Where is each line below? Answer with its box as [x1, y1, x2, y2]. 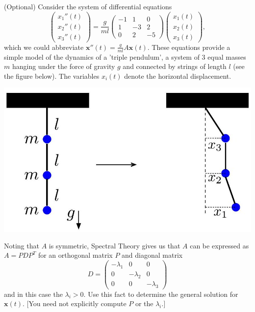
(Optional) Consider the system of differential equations [4, 1, 172, 11]
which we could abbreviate [4, 42, 84, 52]
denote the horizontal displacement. [124, 70, 231, 81]
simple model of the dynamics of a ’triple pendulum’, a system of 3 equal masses [4, 51, 246, 62]
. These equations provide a [147, 42, 230, 52]
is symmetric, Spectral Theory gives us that [49, 240, 180, 250]
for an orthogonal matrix [38, 250, 113, 260]
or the [135, 298, 153, 309]
